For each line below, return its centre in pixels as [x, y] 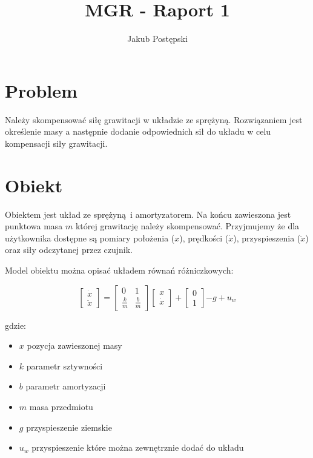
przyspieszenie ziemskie [69, 427]
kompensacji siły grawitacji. [56, 143]
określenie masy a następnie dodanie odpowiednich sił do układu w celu [138, 131]
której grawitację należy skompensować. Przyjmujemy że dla [187, 226]
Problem [41, 90]
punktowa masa [34, 226]
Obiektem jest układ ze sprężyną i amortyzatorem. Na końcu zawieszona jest [148, 214]
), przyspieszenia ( [267, 237]
